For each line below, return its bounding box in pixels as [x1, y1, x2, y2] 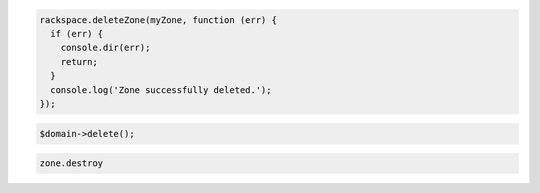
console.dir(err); [60, 42, 151, 54]
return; [60, 56, 99, 67]
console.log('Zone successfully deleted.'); [50, 84, 272, 95]
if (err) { [50, 28, 104, 39]
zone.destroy [39, 158, 104, 169]
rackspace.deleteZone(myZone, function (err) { [39, 14, 277, 25]
